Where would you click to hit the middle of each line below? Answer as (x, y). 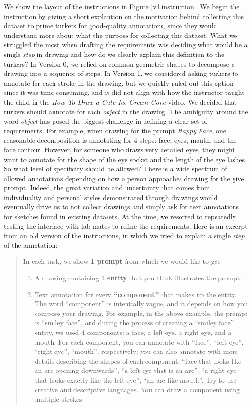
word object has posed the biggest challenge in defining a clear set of (106, 121)
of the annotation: (31, 245)
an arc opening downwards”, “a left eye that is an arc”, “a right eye (135, 370)
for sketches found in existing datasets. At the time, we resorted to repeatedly (120, 216)
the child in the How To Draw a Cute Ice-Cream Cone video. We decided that (120, 102)
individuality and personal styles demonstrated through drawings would (111, 197)
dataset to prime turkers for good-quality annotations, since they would (111, 26)
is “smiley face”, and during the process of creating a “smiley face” (134, 323)
